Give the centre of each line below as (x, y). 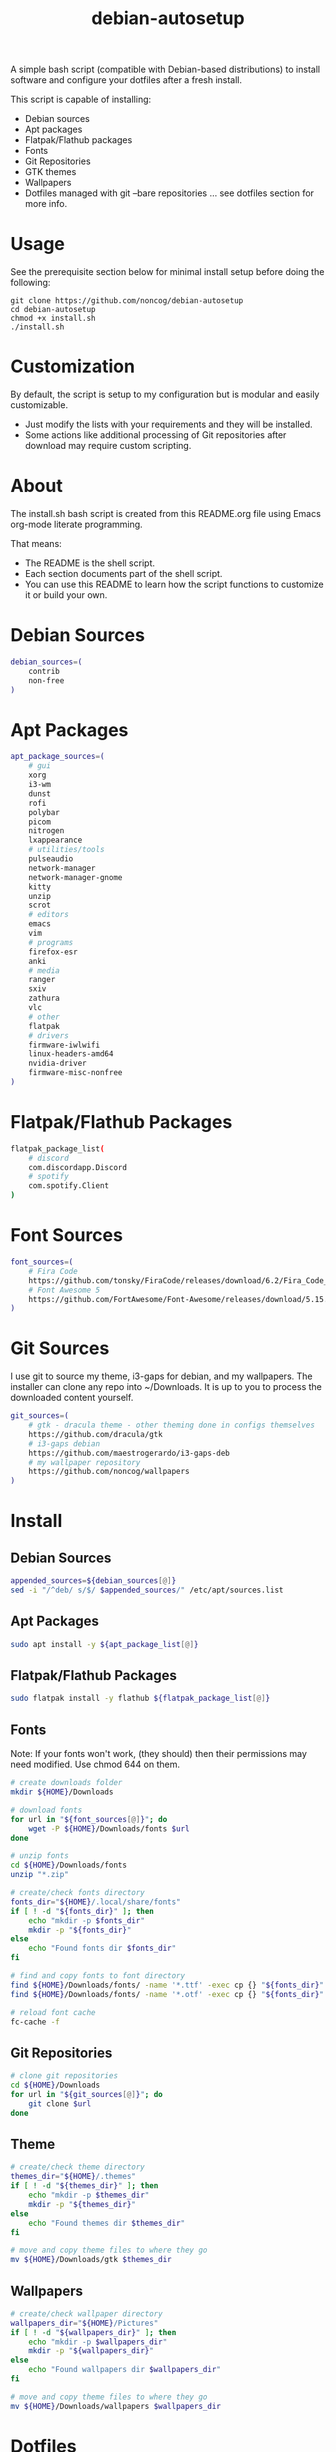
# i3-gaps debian (64, 1443)
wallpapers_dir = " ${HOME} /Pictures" (84, 2323)
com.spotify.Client (69, 1186)
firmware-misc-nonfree (75, 1073)
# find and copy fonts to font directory (98, 1976)
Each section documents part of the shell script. (123, 573)
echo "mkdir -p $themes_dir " (89, 2195)
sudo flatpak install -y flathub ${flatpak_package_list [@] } (140, 1698)
